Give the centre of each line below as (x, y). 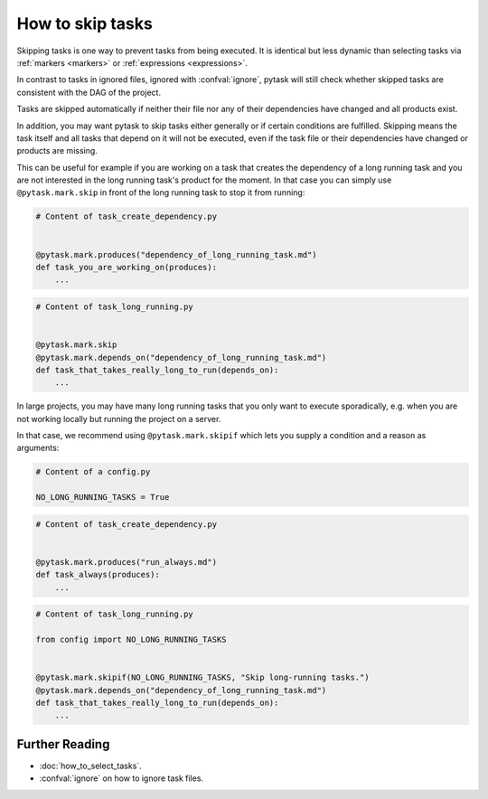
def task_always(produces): (98, 575)
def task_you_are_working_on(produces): (126, 267)
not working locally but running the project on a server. (119, 418)
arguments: (38, 448)
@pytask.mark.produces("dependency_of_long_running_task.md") (176, 254)
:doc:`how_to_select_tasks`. (90, 766)
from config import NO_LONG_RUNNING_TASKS (131, 640)
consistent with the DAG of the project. (89, 92)
